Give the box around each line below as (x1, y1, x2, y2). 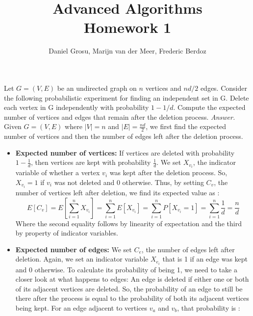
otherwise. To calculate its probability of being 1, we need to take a (34, 264, 237, 274)
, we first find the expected (146, 121, 227, 132)
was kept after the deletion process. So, (109, 167, 228, 178)
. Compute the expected (173, 102, 246, 112)
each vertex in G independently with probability (4, 102, 149, 112)
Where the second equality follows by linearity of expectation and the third (15, 218, 242, 228)
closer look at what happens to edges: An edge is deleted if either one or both (15, 274, 249, 284)
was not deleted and (54, 177, 115, 187)
